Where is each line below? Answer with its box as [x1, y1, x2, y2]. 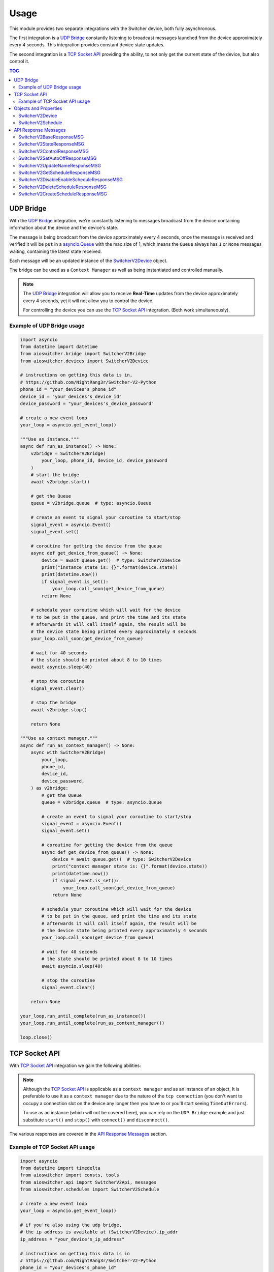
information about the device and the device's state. [9, 224, 119, 231]
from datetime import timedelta [20, 1165, 101, 1171]
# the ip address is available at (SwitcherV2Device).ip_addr [20, 1229, 178, 1235]
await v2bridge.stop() [30, 707, 87, 712]
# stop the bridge [30, 700, 77, 706]
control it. [9, 59, 30, 65]
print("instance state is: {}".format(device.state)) [41, 565, 178, 570]
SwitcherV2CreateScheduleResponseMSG [18, 191, 108, 197]
